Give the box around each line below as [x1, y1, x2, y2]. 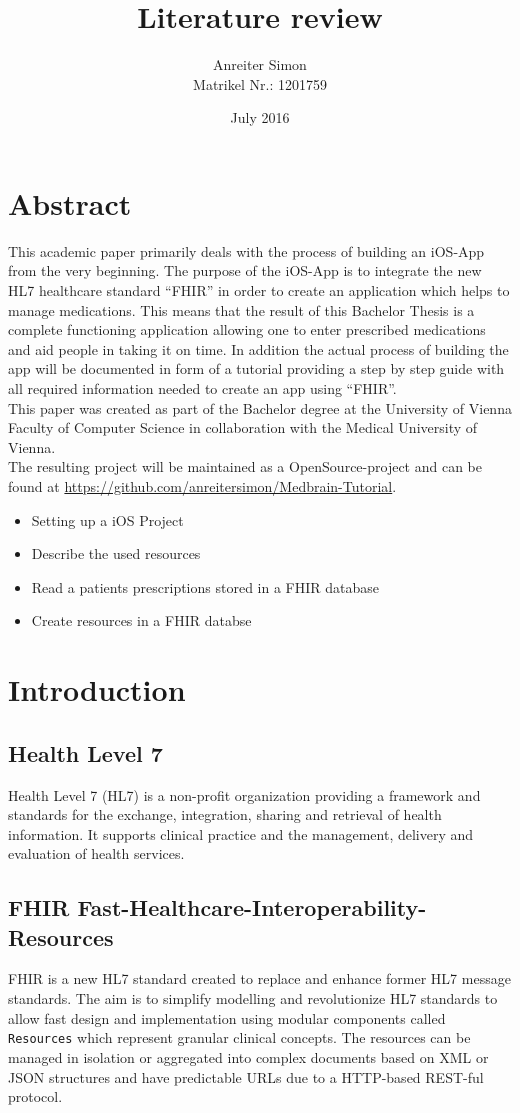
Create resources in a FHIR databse [31, 610, 252, 631]
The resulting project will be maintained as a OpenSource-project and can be [8, 456, 482, 477]
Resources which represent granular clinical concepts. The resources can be [8, 1027, 471, 1048]
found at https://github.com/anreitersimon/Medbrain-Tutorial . [8, 475, 397, 496]
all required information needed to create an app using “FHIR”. [8, 378, 397, 398]
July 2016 [230, 107, 290, 128]
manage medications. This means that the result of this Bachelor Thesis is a [8, 299, 475, 320]
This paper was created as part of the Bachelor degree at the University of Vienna [8, 397, 512, 418]
